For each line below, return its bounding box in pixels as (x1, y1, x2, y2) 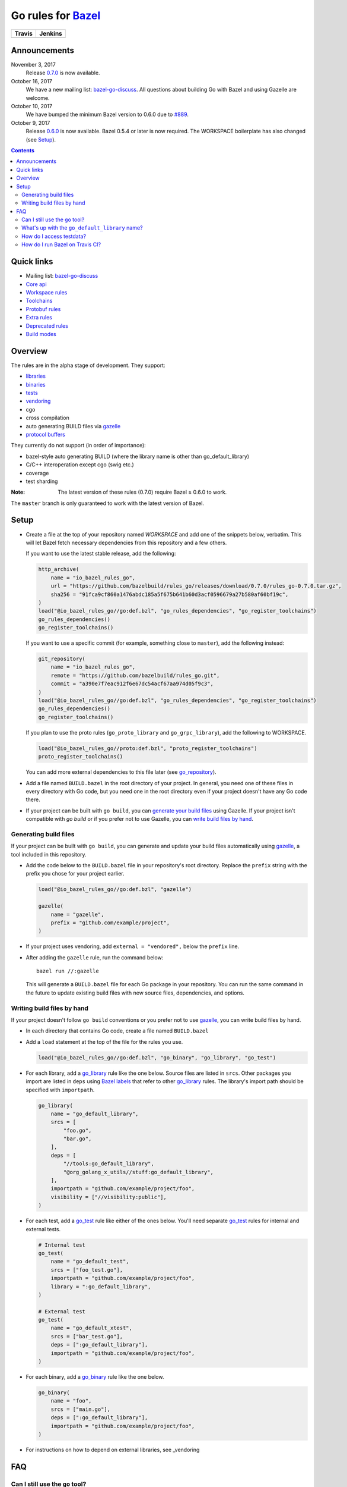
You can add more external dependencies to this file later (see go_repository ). (26, 768, 217, 776)
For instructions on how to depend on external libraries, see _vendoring (26, 1446, 200, 1453)
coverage (26, 469, 49, 476)
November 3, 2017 (11, 61, 56, 68)
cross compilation (26, 414, 69, 422)
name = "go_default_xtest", (50, 1325, 133, 1332)
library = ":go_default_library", (50, 1283, 151, 1290)
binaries (26, 381, 46, 388)
